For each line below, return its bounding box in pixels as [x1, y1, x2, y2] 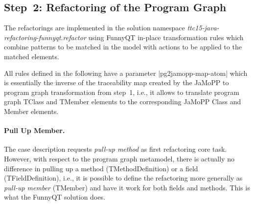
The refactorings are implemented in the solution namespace [4, 23, 185, 33]
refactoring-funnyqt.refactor [4, 32, 86, 42]
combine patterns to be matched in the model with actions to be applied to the [4, 42, 242, 52]
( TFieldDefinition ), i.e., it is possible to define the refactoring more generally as [4, 173, 243, 183]
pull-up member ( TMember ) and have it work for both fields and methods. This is [4, 182, 250, 192]
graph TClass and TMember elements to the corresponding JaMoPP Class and [4, 96, 241, 107]
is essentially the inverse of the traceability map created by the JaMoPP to [4, 77, 229, 88]
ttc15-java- [187, 23, 219, 33]
